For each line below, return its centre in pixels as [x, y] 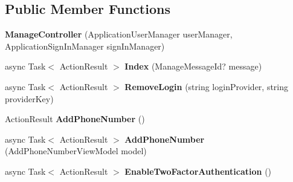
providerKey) [29, 98]
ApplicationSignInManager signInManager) [85, 46]
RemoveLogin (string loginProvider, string [207, 86]
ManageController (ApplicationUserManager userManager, [119, 34]
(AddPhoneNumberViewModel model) [76, 151]
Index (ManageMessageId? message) [193, 66]
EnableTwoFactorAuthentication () [198, 171]
